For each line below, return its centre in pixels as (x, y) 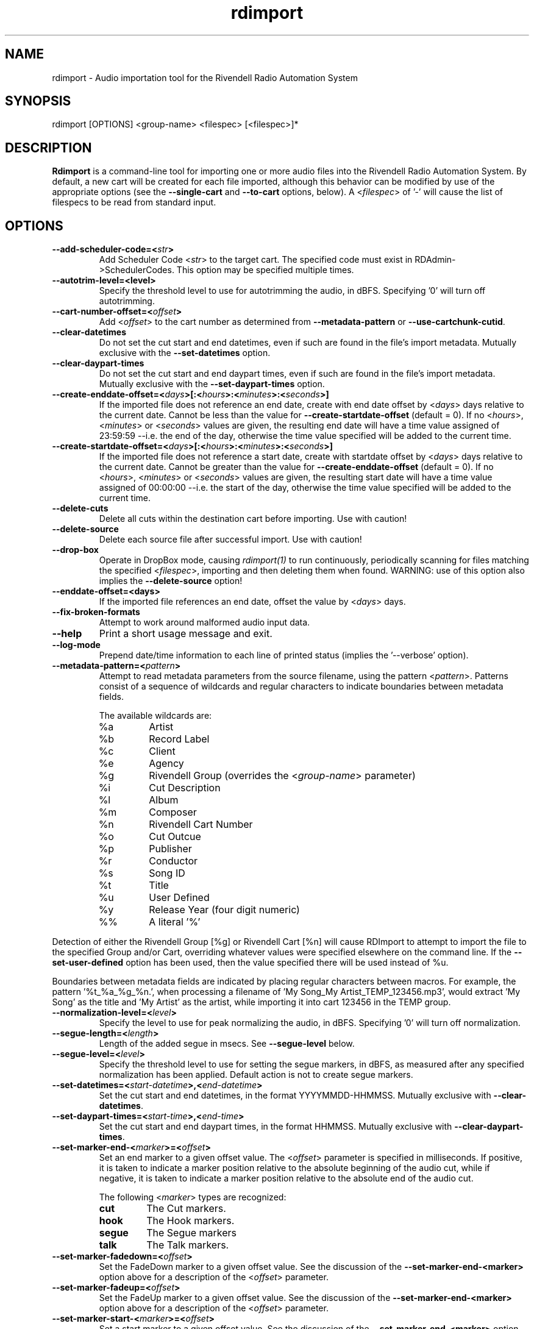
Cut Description (185, 788)
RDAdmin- (435, 260)
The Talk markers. (188, 1245)
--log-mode (76, 645)
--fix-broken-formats (96, 612)
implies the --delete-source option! (171, 581)
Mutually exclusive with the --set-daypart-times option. (212, 384)
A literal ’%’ (175, 922)
